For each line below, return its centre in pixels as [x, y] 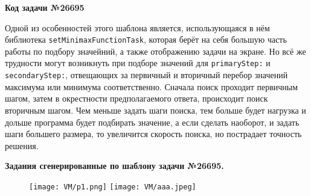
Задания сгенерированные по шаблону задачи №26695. [114, 166]
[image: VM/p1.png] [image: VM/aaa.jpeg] [113, 187]
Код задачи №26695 [45, 7]
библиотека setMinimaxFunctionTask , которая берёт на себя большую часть [146, 39]
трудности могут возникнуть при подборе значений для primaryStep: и [138, 63]
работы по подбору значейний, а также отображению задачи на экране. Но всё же [155, 51]
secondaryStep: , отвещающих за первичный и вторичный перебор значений [146, 75]
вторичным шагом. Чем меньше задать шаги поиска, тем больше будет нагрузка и [155, 110]
